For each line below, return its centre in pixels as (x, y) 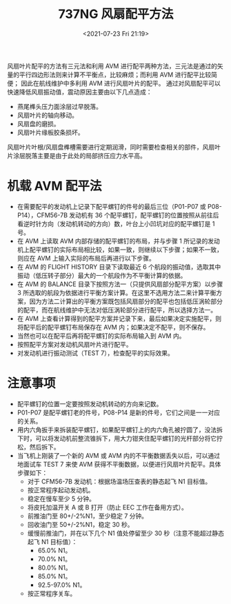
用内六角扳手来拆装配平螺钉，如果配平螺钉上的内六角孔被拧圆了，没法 (117, 430)
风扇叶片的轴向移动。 (47, 115)
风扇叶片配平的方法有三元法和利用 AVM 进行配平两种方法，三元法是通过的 (112, 66)
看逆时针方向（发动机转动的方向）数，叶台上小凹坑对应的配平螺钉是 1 (116, 223)
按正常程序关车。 (52, 593)
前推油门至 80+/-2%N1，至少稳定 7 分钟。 (88, 516)
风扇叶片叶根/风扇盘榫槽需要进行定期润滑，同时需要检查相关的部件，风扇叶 (114, 147)
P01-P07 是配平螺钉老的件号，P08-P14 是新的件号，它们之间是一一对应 (119, 412)
